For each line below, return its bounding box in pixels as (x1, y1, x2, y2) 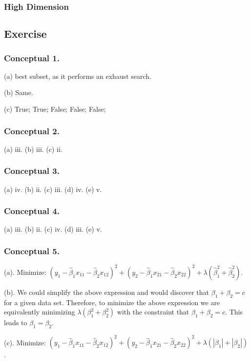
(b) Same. (4, 87, 33, 97)
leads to (4, 317, 27, 328)
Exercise (4, 26, 47, 41)
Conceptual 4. (4, 205, 60, 217)
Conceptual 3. (4, 165, 60, 177)
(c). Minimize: (4, 337, 46, 347)
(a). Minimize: (4, 266, 46, 277)
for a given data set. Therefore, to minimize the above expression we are (4, 297, 220, 307)
